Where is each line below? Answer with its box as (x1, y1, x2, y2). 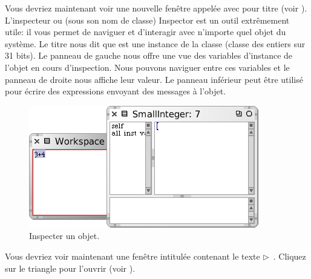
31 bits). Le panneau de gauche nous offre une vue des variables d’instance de (5, 49, 293, 62)
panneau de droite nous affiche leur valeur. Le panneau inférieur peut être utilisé (5, 73, 303, 85)
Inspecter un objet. (29, 229, 100, 242)
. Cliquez (273, 249, 306, 262)
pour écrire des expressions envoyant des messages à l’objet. (5, 85, 226, 97)
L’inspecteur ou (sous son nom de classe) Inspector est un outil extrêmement (5, 13, 290, 26)
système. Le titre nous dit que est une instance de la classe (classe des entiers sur (5, 37, 306, 50)
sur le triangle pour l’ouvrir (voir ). (5, 261, 136, 274)
